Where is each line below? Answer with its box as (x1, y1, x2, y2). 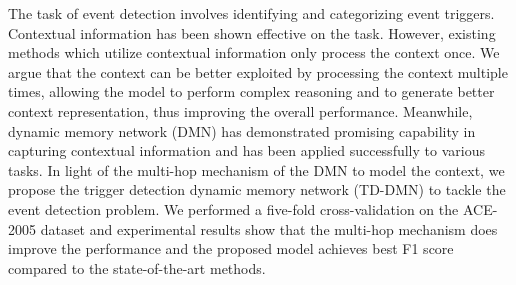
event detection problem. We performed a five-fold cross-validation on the (8, 198, 459, 219)
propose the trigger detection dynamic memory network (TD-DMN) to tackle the (8, 179, 506, 200)
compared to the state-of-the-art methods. (8, 257, 266, 278)
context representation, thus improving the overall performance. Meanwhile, (8, 100, 473, 121)
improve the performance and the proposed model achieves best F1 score (8, 238, 454, 259)
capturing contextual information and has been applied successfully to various (8, 140, 485, 161)
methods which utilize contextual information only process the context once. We (8, 42, 500, 63)
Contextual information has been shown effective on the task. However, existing (8, 22, 496, 43)
